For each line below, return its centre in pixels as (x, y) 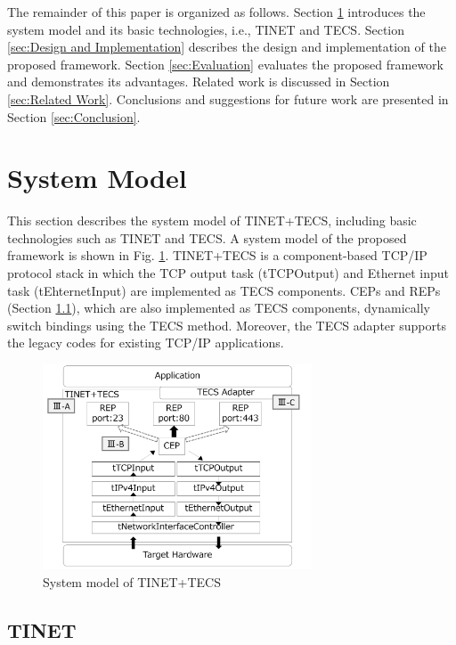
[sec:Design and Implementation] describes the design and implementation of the (227, 47)
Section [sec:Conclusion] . (74, 116)
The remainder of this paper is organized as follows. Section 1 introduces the (216, 12)
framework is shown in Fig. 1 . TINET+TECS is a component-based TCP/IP (217, 255)
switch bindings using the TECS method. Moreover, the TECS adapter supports (227, 325)
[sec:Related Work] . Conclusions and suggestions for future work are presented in (228, 98)
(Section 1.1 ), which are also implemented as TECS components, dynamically (219, 308)
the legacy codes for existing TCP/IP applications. (146, 343)
